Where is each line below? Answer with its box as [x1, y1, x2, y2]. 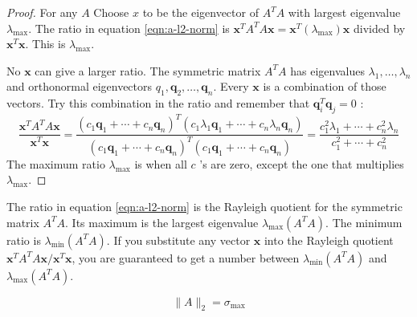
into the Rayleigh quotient [264, 231, 394, 248]
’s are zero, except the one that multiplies [199, 155, 404, 172]
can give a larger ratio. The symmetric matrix [35, 62, 261, 79]
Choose [93, 4, 129, 20]
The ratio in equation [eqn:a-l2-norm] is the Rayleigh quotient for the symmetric [6, 198, 403, 215]
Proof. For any [6, 4, 78, 20]
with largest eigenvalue [288, 4, 401, 20]
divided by [354, 19, 406, 36]
